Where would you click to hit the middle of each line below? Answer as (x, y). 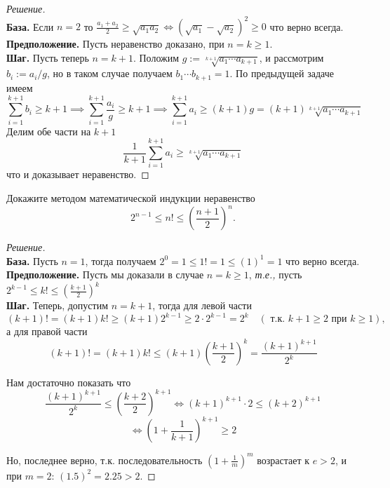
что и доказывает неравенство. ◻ (78, 174)
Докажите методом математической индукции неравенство (131, 197)
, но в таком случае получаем (110, 73)
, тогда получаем (121, 260)
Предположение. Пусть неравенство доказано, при (115, 44)
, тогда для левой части (202, 305)
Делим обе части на (49, 131)
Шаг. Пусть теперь (48, 57)
